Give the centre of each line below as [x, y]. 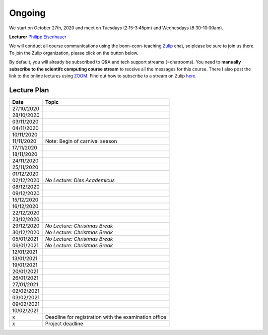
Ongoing [27, 13]
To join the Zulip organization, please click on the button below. [74, 53]
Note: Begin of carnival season [81, 141]
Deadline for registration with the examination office [105, 317]
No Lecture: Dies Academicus [80, 180]
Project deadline [64, 324]
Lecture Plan [29, 90]
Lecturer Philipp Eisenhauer [38, 37]
